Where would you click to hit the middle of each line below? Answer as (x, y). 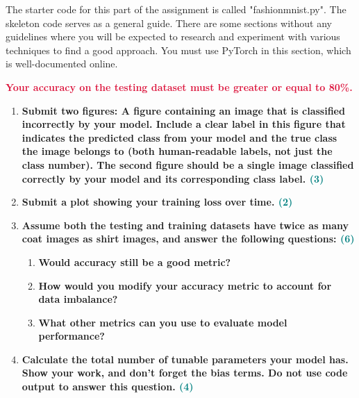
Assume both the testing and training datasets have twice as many (185, 225)
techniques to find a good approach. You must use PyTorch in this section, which (178, 50)
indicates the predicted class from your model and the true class (179, 137)
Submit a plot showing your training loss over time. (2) (157, 202)
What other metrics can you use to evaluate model (163, 322)
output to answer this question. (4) (108, 387)
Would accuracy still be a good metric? (135, 262)
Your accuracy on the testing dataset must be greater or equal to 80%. (179, 86)
